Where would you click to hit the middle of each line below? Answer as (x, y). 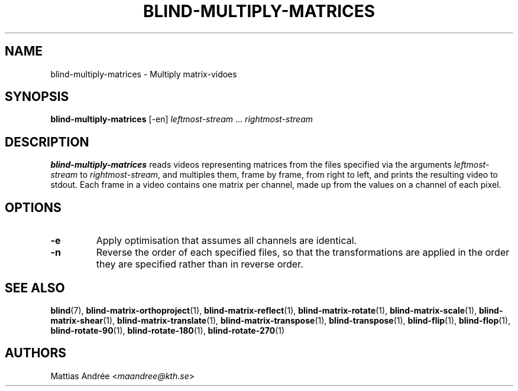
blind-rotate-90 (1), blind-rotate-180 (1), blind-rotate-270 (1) (168, 330)
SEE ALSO (35, 288)
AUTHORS (36, 353)
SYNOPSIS (37, 97)
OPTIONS (33, 207)
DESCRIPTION (47, 142)
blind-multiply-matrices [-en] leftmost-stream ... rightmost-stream (182, 119)
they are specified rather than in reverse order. (200, 264)
